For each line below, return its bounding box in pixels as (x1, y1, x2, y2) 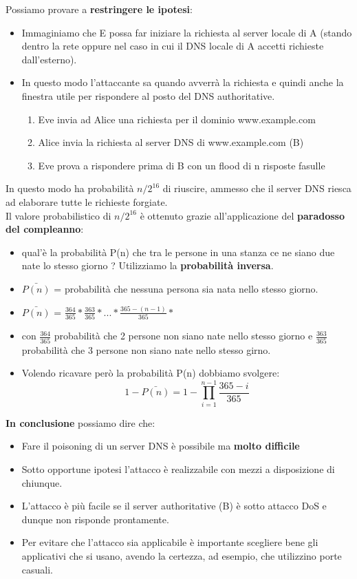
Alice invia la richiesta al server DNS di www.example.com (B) (38, 135, 304, 149)
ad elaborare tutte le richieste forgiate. (6, 194, 168, 209)
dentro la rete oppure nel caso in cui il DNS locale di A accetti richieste (21, 39, 324, 53)
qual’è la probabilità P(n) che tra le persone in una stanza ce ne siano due (21, 244, 335, 259)
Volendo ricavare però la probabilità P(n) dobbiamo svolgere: (21, 366, 280, 380)
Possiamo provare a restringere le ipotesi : (6, 2, 193, 16)
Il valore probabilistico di (6, 208, 111, 222)
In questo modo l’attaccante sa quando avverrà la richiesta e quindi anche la (21, 75, 344, 90)
